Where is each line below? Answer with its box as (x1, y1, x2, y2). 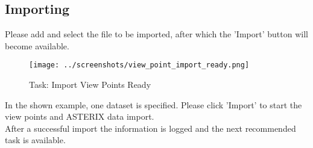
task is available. (5, 134, 66, 146)
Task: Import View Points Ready (29, 78, 151, 91)
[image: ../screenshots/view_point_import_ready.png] (29, 61, 250, 70)
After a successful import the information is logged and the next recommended (5, 122, 296, 134)
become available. (5, 39, 69, 52)
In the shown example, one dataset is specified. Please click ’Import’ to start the (5, 98, 302, 111)
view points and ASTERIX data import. (5, 110, 154, 123)
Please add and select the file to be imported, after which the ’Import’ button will (5, 28, 308, 40)
